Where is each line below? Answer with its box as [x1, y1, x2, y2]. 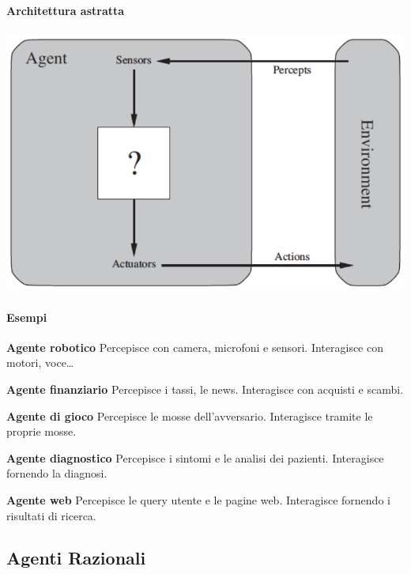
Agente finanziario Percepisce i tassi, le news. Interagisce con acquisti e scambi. [6, 380, 404, 397]
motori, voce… [6, 354, 74, 371]
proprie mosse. [6, 423, 77, 440]
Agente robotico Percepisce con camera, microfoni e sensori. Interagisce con [6, 338, 384, 355]
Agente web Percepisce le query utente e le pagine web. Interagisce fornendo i [6, 491, 390, 508]
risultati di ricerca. [6, 507, 96, 523]
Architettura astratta [6, 2, 125, 18]
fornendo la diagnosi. [6, 465, 107, 481]
